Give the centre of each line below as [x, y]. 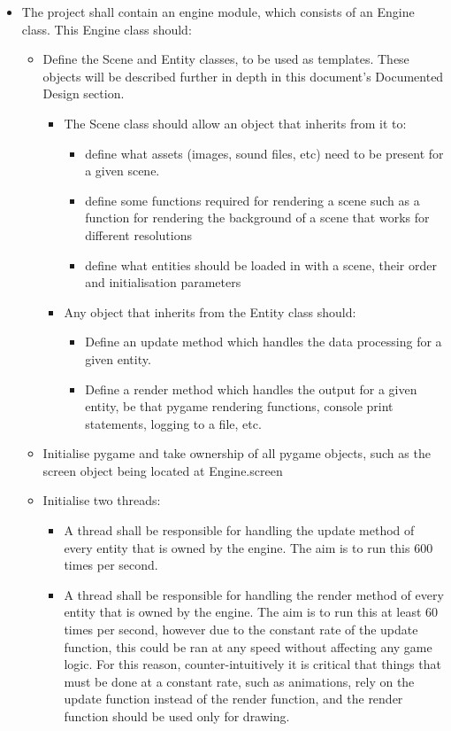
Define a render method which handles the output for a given [251, 389]
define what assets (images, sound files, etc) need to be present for [264, 153]
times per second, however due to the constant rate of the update [241, 630]
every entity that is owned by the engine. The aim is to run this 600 [248, 547]
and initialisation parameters [163, 282]
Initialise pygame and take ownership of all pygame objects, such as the [237, 453]
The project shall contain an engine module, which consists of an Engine [218, 12]
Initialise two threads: [102, 500]
